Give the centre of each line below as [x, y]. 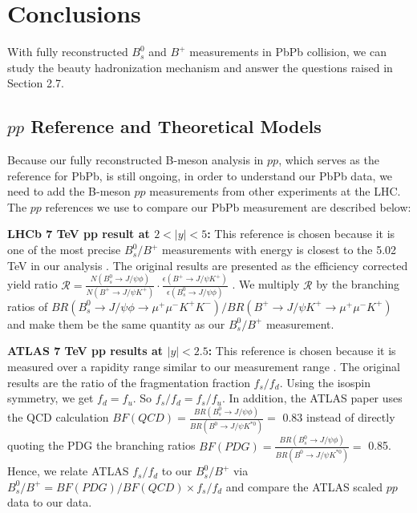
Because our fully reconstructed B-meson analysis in [136, 160]
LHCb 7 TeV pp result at [79, 234]
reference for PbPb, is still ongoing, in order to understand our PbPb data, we [200, 175]
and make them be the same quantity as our [116, 323]
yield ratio [32, 284]
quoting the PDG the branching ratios [101, 445]
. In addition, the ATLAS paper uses [312, 398]
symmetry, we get [51, 398]
